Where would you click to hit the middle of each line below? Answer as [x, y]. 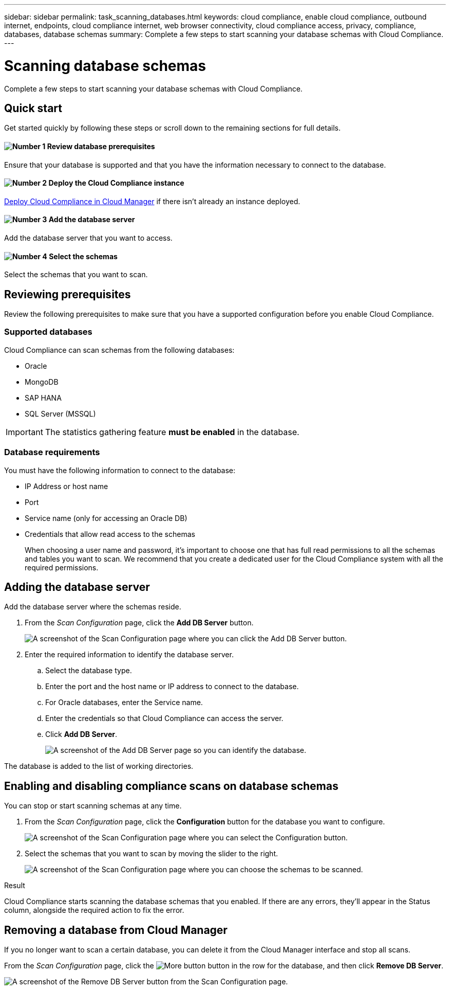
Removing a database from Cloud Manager [116, 930]
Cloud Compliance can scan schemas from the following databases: [119, 350]
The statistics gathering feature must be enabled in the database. [172, 432]
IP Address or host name [67, 486]
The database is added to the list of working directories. [99, 766]
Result [15, 886]
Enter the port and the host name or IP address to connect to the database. [172, 687]
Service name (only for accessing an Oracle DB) [106, 518]
